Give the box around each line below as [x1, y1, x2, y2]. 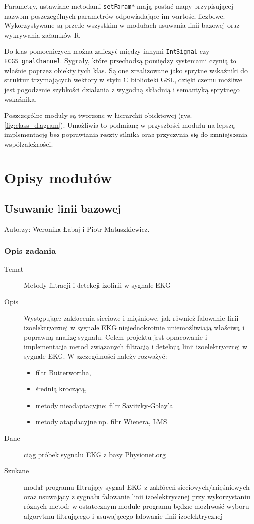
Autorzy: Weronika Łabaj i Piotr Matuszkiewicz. [4, 224, 150, 234]
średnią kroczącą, [35, 384, 87, 394]
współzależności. [4, 138, 53, 149]
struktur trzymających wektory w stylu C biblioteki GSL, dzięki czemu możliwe [4, 75, 242, 85]
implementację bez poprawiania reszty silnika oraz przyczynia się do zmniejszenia [4, 129, 248, 139]
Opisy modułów [4, 167, 112, 187]
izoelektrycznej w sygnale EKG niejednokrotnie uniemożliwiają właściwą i [24, 322, 245, 332]
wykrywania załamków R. [4, 29, 81, 39]
